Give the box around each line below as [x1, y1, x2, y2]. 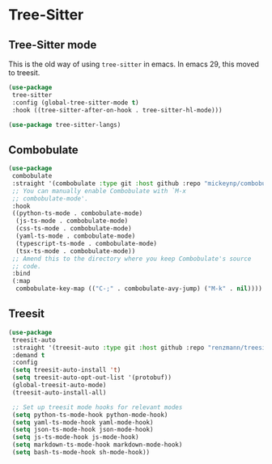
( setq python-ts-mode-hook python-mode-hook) [11, 411, 168, 419]
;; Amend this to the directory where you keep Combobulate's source [11, 255, 252, 263]
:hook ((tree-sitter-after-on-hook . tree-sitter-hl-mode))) [11, 106, 223, 114]
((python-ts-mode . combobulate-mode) [11, 209, 143, 217]
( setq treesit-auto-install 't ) [11, 366, 121, 374]
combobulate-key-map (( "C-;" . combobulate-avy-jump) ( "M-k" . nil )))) [15, 285, 263, 293]
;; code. [11, 262, 42, 270]
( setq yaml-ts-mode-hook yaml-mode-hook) [11, 418, 154, 426]
